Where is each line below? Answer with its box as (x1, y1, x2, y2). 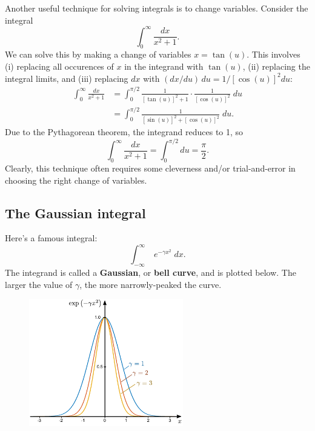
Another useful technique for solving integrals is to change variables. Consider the (5, 2, 308, 14)
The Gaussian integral (5, 203, 146, 222)
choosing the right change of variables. (5, 173, 147, 186)
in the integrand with (124, 60, 204, 73)
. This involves (247, 48, 300, 61)
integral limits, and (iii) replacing (5, 72, 128, 84)
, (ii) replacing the (242, 60, 310, 73)
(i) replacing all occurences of (5, 60, 114, 73)
